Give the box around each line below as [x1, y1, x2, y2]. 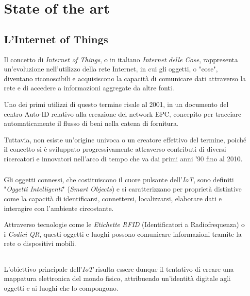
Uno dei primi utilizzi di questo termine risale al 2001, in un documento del [4, 99, 229, 109]
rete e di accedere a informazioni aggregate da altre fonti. [4, 83, 174, 93]
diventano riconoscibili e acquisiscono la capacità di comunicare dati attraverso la [4, 73, 246, 83]
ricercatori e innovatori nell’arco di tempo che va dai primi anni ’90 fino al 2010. [4, 153, 243, 163]
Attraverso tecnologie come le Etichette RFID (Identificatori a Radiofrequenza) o [4, 219, 245, 229]
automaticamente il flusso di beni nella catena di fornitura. [4, 118, 179, 128]
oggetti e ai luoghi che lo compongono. [4, 282, 118, 293]
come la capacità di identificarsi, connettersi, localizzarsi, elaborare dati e [4, 193, 222, 204]
